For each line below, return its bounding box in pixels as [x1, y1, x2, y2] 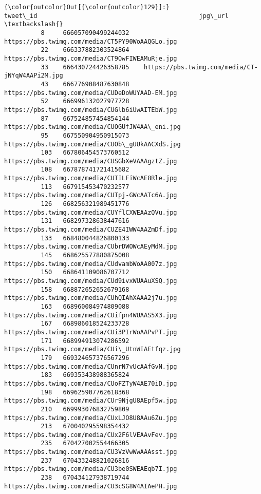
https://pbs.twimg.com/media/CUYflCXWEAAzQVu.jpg [4, 208, 177, 216]
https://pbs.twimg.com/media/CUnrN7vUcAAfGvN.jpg [4, 363, 177, 370]
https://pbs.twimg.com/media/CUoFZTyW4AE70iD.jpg [4, 379, 177, 387]
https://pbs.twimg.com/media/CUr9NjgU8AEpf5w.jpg [4, 397, 177, 405]
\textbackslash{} [4, 21, 63, 28]
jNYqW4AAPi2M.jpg [4, 72, 63, 80]
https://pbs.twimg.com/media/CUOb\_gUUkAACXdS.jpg [4, 140, 181, 148]
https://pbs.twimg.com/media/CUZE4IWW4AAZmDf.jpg [4, 226, 177, 234]
